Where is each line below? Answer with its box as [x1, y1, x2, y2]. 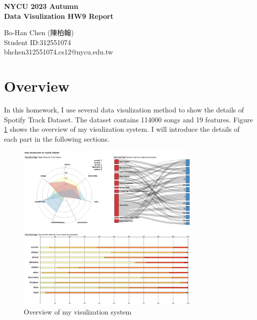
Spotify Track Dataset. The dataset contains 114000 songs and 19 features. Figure [4, 114, 253, 124]
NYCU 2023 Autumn [4, 1, 78, 11]
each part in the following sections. [4, 133, 109, 144]
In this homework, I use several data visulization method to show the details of [4, 105, 244, 115]
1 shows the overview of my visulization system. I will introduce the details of [4, 124, 240, 134]
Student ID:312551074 [4, 37, 71, 47]
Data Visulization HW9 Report [4, 10, 114, 21]
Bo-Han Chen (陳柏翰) [4, 27, 74, 38]
